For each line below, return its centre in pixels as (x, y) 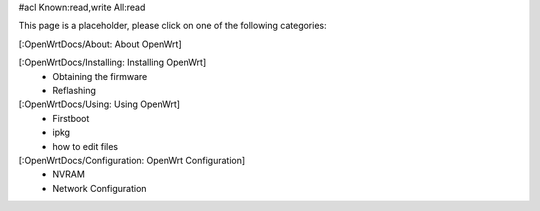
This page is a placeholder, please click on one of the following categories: (172, 26)
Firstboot (71, 118)
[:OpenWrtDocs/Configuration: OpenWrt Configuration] (132, 160)
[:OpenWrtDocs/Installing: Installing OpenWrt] (112, 62)
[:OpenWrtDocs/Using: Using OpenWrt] (99, 104)
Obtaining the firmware (100, 76)
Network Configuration (99, 188)
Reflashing (74, 90)
